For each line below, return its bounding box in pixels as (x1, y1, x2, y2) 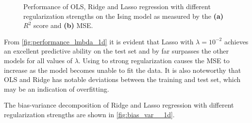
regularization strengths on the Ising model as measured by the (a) (23, 11, 224, 21)
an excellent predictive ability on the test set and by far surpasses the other (4, 46, 229, 56)
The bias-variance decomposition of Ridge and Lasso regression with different (4, 100, 234, 110)
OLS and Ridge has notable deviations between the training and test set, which (4, 74, 241, 84)
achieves (224, 36, 249, 46)
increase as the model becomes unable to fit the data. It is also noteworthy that (4, 65, 241, 75)
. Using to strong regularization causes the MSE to (78, 55, 230, 65)
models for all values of (4, 55, 72, 65)
